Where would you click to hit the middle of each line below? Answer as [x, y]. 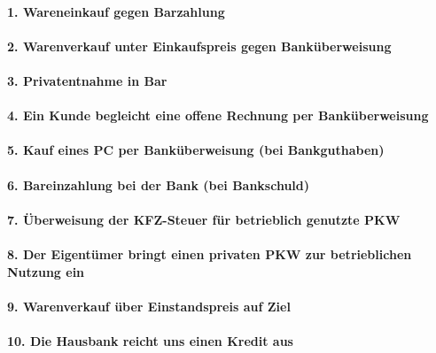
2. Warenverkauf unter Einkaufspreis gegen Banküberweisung [199, 46]
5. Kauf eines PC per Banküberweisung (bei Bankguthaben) [196, 150]
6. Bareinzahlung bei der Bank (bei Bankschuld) [159, 184]
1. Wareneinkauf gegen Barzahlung [116, 11]
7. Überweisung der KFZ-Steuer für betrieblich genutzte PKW [204, 219]
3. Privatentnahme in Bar [87, 80]
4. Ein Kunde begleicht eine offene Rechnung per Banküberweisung [218, 115]
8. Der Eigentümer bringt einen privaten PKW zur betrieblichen [210, 253]
